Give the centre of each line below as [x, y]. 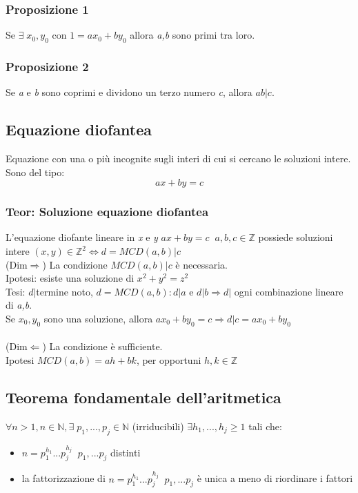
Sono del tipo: [35, 172]
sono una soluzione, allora [98, 318]
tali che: [265, 426]
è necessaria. [201, 264]
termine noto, [64, 291]
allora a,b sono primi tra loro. [192, 35]
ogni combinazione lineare [289, 291]
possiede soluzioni [296, 237]
